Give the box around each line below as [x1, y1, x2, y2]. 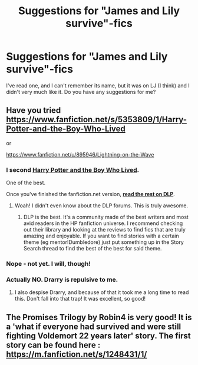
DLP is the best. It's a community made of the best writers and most [23, 214, 189, 221]
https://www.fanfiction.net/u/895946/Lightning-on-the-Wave [6, 151, 154, 158]
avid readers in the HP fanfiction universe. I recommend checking [23, 220, 183, 227]
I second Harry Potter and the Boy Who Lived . [6, 165, 140, 174]
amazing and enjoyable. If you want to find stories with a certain [23, 232, 179, 240]
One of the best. [6, 179, 46, 187]
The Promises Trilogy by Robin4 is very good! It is [6, 312, 192, 322]
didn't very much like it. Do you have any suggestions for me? [6, 88, 156, 95]
